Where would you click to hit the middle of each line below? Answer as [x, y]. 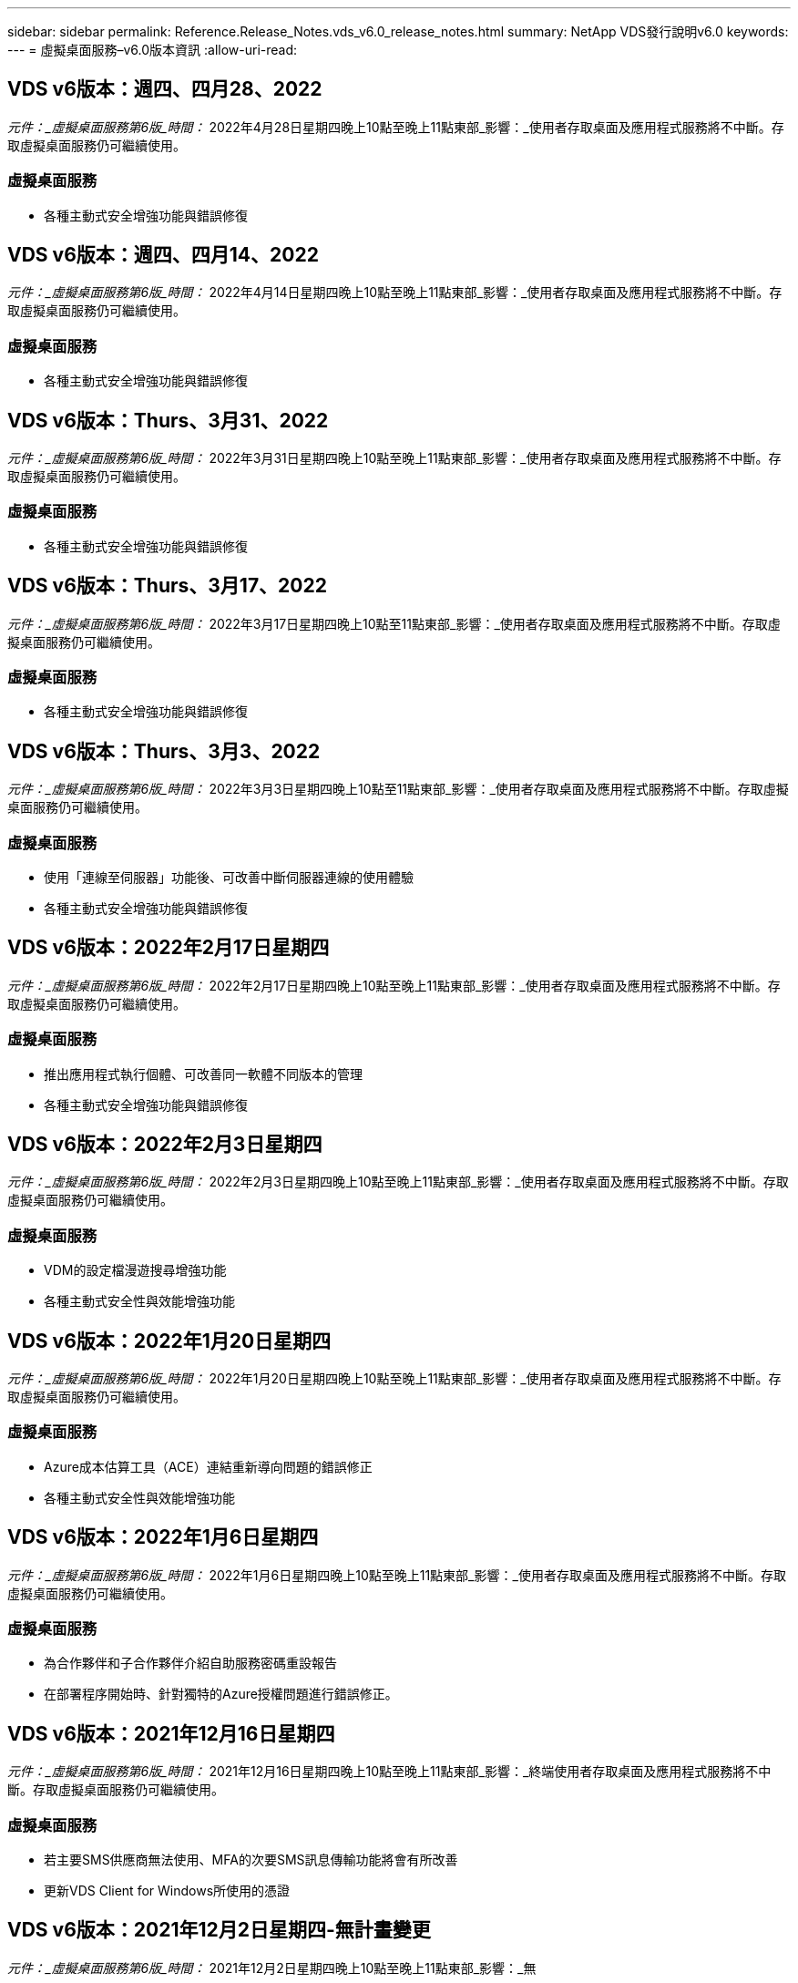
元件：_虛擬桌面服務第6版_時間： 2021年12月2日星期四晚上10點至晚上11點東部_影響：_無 [272, 1968]
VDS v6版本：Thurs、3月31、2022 [168, 420]
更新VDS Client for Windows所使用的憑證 [167, 1890]
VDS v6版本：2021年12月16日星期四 [171, 1733]
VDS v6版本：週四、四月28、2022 [165, 89]
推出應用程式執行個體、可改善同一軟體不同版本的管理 [203, 1074]
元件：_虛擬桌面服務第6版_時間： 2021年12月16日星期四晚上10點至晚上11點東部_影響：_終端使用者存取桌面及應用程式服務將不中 [389, 1772]
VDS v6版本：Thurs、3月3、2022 [164, 751]
